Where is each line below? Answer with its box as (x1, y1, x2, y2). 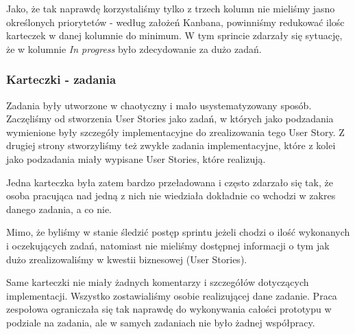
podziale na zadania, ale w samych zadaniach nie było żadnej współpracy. (6, 315, 315, 329)
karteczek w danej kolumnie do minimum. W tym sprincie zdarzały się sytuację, (6, 28, 343, 43)
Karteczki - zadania (6, 71, 117, 88)
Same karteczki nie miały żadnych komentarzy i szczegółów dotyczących (6, 275, 309, 289)
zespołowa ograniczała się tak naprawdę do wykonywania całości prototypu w (6, 302, 332, 316)
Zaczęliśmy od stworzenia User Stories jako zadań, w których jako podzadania (6, 111, 334, 126)
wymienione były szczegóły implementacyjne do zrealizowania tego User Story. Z (6, 124, 345, 139)
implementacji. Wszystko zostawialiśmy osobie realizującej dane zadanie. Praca (6, 288, 337, 302)
